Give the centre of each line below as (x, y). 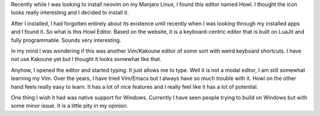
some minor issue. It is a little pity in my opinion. (70, 106)
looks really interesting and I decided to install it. (70, 12)
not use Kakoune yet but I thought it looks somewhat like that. (86, 59)
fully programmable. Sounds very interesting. (66, 40)
